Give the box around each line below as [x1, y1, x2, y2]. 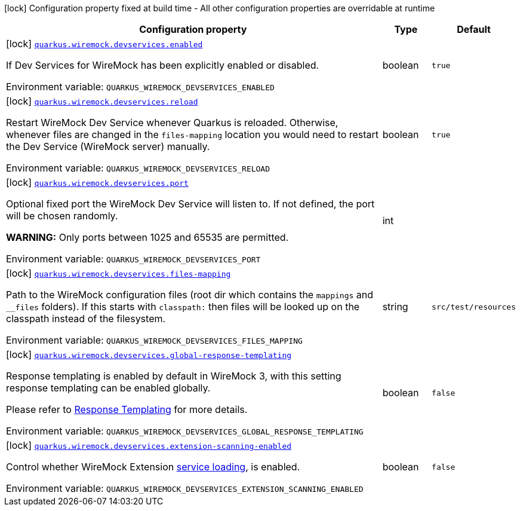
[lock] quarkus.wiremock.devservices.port [6, 176, 189, 188]
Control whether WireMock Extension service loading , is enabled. [6, 461, 300, 473]
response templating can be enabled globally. [6, 382, 211, 394]
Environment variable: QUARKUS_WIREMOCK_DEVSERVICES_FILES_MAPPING [6, 334, 303, 346]
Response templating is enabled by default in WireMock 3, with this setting [6, 370, 341, 382]
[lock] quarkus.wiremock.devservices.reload [6, 95, 198, 107]
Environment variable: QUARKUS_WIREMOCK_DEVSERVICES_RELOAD [6, 162, 270, 174]
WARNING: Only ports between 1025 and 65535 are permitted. [6, 231, 289, 243]
